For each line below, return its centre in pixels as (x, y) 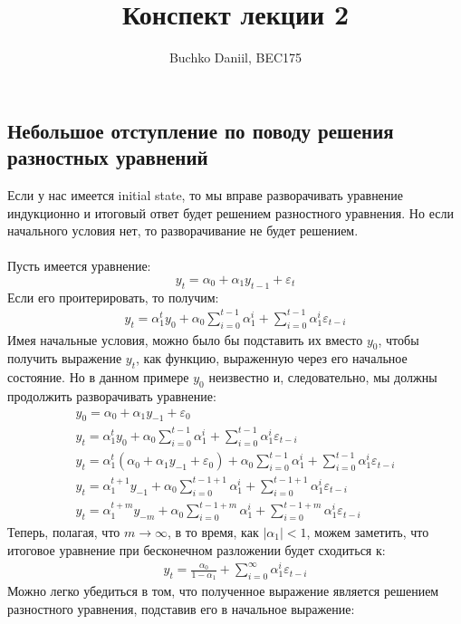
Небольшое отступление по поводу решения (201, 130)
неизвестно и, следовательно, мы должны (323, 377)
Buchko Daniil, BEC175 (235, 58)
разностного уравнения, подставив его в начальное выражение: (181, 609)
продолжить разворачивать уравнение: (112, 396)
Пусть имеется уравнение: (79, 266)
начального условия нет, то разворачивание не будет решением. (183, 230)
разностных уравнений (108, 157)
